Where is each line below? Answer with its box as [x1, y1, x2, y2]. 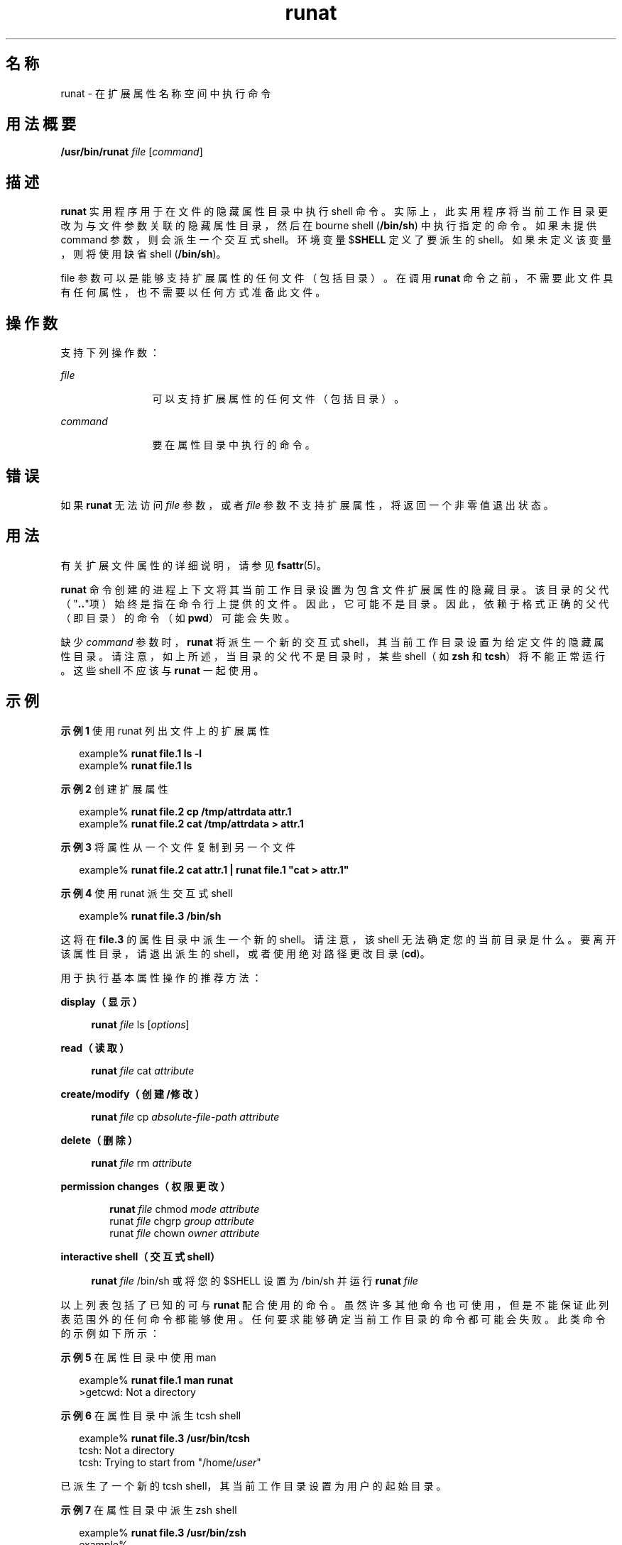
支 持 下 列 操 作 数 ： [60, 346, 160, 359]
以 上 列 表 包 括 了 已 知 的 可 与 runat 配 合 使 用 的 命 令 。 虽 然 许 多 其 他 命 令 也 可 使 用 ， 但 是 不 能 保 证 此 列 [60, 1298, 609, 1311]
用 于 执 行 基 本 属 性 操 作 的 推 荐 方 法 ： [60, 971, 262, 984]
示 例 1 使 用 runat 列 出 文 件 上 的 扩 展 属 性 [60, 724, 270, 737]
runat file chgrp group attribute [109, 1214, 255, 1227]
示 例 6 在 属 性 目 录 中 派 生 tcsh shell [60, 1409, 241, 1422]
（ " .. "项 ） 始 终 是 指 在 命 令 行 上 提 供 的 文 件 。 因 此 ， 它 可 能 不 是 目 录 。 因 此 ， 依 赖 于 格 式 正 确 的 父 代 [60, 597, 609, 610]
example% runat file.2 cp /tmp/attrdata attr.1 [79, 805, 292, 818]
